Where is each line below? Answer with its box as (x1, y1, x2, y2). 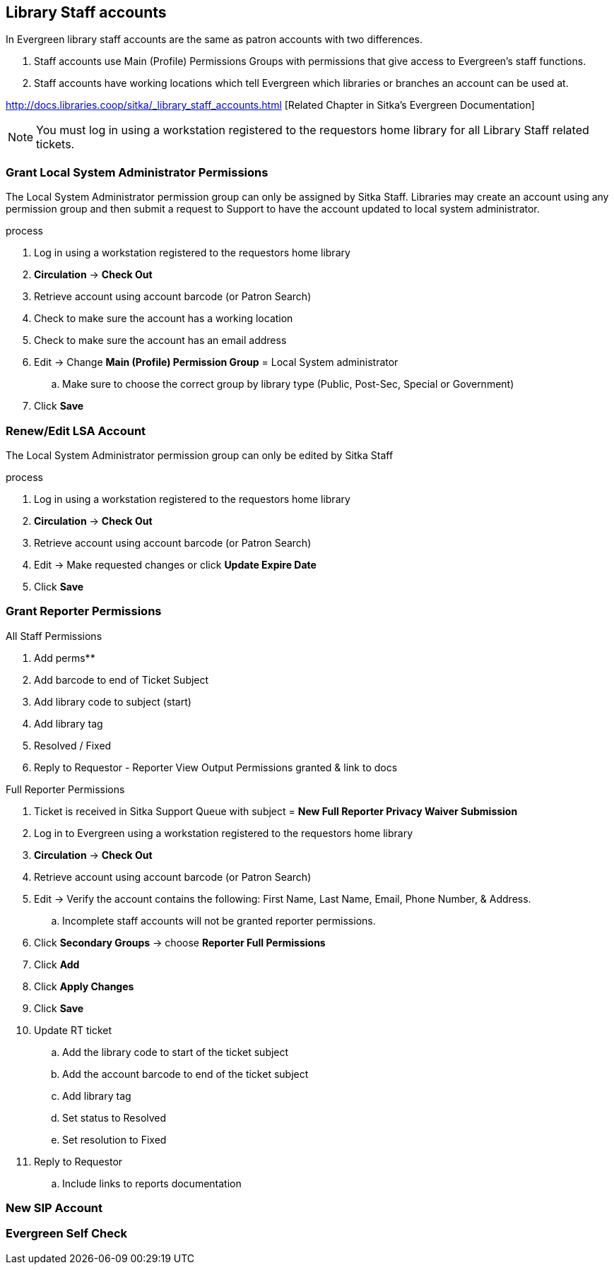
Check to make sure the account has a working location (34, 312, 293, 325)
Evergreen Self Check (6, 1226, 128, 1241)
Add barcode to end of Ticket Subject (34, 673, 209, 686)
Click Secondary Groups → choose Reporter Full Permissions (34, 936, 326, 949)
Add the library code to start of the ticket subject (62, 1045, 289, 1058)
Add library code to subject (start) (34, 695, 191, 708)
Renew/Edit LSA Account (6, 423, 146, 438)
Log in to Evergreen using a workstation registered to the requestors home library (34, 826, 413, 839)
